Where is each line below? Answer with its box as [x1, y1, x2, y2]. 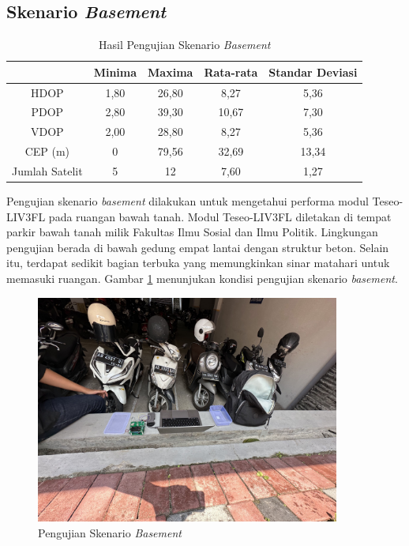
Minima [93, 63, 137, 80]
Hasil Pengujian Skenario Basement [98, 36, 271, 53]
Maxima [148, 63, 193, 80]
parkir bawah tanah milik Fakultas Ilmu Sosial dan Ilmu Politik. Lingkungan [6, 224, 378, 240]
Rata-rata [204, 63, 258, 80]
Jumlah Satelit [12, 163, 83, 179]
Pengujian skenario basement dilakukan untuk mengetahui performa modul [6, 193, 369, 209]
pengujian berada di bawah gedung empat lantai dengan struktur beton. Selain [6, 239, 389, 255]
